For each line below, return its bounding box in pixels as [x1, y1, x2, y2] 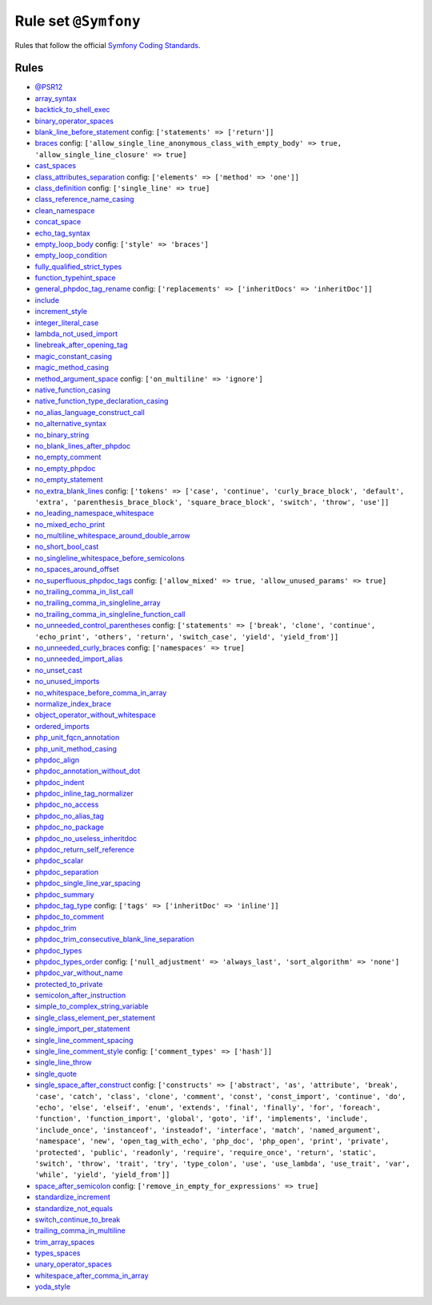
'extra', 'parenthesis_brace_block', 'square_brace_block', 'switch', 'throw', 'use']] [34, 497, 390, 506]
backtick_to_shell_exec [34, 105, 110, 115]
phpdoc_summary [34, 889, 95, 899]
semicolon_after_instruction [34, 990, 126, 1001]
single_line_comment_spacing [34, 1035, 134, 1045]
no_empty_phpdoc [34, 463, 96, 473]
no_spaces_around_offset [34, 565, 119, 574]
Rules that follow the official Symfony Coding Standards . [14, 40, 201, 50]
